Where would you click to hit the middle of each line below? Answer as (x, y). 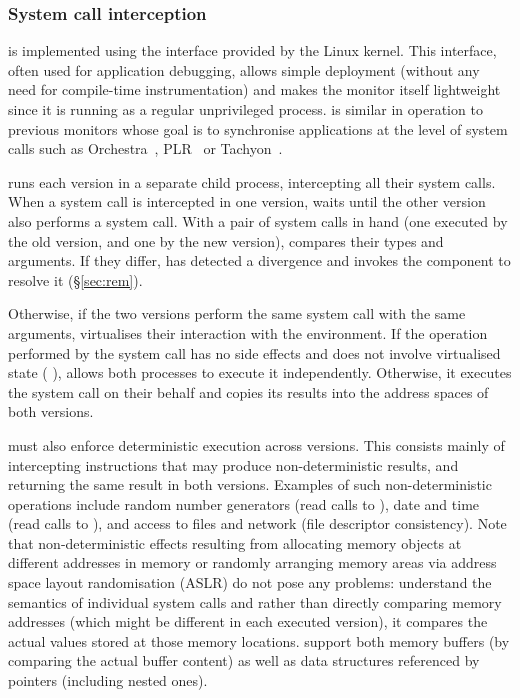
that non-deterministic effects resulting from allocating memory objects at (235, 542)
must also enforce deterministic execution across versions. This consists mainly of (256, 444)
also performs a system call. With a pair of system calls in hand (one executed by (258, 220)
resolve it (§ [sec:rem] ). (75, 279)
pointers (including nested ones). (108, 680)
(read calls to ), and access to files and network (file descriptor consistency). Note (257, 523)
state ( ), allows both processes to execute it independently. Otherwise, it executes (260, 372)
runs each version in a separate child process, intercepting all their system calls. (252, 181)
